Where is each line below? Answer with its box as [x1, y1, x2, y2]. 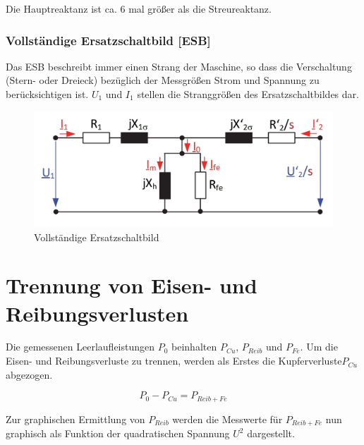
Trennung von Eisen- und [6, 271, 257, 300]
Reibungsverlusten [6, 298, 189, 327]
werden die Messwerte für [172, 411, 283, 426]
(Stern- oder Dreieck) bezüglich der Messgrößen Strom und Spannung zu [6, 73, 320, 87]
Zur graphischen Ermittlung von [6, 411, 145, 426]
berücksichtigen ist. [6, 87, 89, 101]
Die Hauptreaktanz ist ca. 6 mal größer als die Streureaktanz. [6, 1, 272, 16]
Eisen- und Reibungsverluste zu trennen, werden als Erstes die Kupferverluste [6, 353, 342, 368]
